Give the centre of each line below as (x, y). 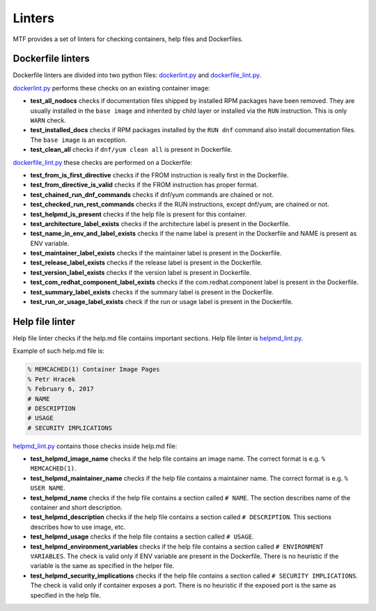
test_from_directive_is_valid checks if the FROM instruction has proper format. (144, 185)
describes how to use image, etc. (78, 527)
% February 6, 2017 (61, 389)
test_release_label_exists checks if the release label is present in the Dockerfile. (146, 263)
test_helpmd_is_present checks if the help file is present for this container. (139, 214)
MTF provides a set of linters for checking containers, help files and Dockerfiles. (128, 39)
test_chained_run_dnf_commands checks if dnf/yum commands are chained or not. (152, 194)
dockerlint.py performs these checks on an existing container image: (111, 88)
